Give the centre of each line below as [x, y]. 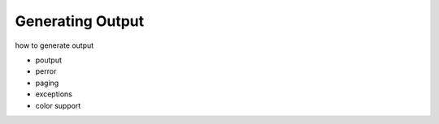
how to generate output [54, 45]
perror [46, 71]
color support [58, 105]
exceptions [54, 94]
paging [47, 83]
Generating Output [80, 21]
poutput [49, 60]
